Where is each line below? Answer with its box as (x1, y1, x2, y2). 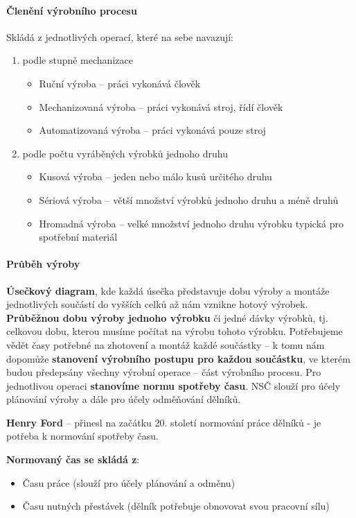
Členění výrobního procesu (6, 3, 137, 17)
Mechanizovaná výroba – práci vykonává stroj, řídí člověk (39, 99, 283, 114)
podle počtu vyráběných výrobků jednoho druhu (22, 146, 228, 160)
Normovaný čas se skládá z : (6, 452, 140, 467)
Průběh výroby (6, 257, 80, 271)
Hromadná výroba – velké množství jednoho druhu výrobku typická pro (39, 216, 344, 230)
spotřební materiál (39, 230, 118, 244)
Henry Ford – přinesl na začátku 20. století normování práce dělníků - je (6, 415, 321, 429)
